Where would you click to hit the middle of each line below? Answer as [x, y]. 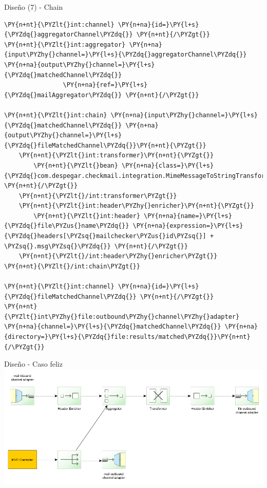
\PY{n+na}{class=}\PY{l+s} [168, 165]
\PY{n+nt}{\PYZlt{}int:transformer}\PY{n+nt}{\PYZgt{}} [116, 156]
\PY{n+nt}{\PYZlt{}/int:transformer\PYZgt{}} [98, 196]
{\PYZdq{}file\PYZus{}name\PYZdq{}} [67, 226]
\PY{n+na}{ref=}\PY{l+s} [105, 85]
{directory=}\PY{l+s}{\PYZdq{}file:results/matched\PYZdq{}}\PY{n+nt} [127, 337]
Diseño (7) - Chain [34, 7]
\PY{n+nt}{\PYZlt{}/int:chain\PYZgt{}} [72, 266]
